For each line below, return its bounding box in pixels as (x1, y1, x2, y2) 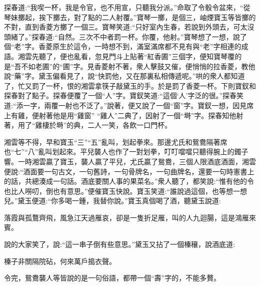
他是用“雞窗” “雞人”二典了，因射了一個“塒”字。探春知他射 (52, 110, 243, 120)
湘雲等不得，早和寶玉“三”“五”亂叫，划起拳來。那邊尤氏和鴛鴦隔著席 (4, 136, 227, 147)
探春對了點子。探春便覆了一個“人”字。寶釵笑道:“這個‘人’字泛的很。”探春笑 (4, 90, 244, 101)
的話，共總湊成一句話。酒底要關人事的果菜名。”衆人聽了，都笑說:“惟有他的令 (4, 176, 254, 186)
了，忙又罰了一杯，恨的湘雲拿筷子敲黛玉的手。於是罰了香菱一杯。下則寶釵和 (4, 80, 256, 91)
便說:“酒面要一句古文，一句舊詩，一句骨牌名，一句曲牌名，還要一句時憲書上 (4, 166, 254, 176)
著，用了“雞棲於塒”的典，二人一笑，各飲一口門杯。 (4, 120, 172, 130)
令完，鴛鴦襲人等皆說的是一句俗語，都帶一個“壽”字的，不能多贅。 (4, 272, 221, 283)
